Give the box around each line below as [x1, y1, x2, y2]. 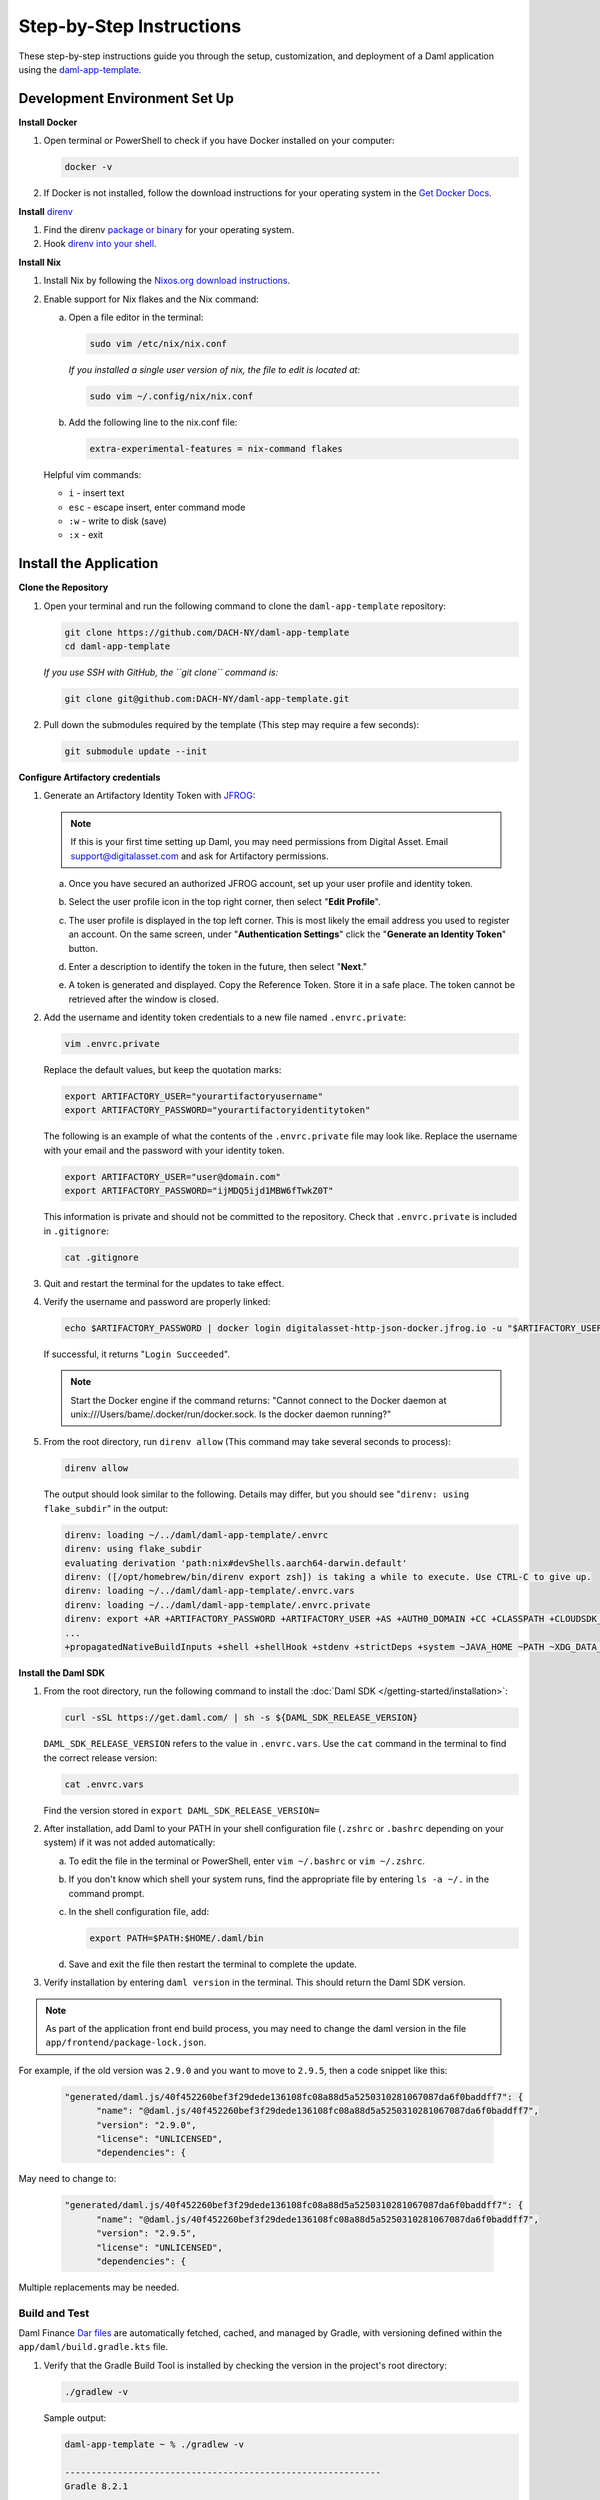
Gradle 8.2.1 [64, 2480, 129, 2492]
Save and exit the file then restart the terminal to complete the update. [68, 1958, 357, 1970]
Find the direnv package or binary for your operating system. [43, 223, 295, 235]
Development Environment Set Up [18, 90, 234, 107]
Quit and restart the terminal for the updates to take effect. [43, 1277, 285, 1289]
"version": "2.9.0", [96, 2119, 197, 2130]
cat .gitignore [64, 1251, 139, 1263]
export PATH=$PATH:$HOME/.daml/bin [89, 1932, 264, 1944]
